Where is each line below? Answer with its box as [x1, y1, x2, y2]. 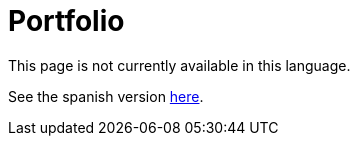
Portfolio [8, 4, 125, 38]
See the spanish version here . [8, 87, 204, 105]
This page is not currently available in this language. [8, 56, 351, 74]
